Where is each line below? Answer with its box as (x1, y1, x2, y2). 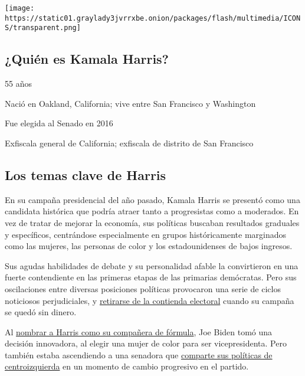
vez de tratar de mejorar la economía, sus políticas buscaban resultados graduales (5, 216, 300, 228)
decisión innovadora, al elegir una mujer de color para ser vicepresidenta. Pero (5, 337, 287, 349)
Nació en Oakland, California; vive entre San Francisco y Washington (5, 97, 256, 109)
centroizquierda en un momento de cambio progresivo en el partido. (5, 360, 249, 372)
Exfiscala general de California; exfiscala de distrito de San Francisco (5, 136, 254, 149)
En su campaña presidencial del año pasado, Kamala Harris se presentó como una (5, 193, 300, 205)
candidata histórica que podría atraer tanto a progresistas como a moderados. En (5, 205, 299, 217)
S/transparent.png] (5, 24, 81, 32)
